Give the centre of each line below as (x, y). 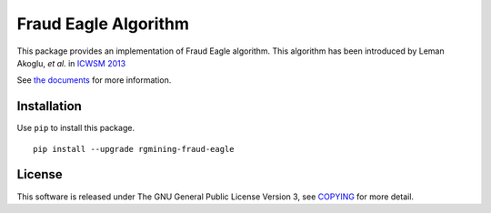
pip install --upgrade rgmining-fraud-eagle (134, 149)
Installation (49, 106)
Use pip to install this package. (76, 128)
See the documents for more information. (94, 80)
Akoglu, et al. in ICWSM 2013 (71, 63)
